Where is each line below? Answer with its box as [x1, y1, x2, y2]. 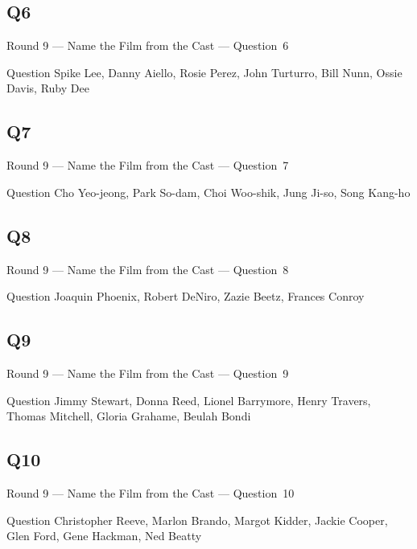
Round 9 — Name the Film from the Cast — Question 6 [6, 37, 289, 54]
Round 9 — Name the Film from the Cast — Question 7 [6, 157, 289, 174]
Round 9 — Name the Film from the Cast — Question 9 [6, 364, 289, 381]
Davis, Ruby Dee [6, 80, 89, 96]
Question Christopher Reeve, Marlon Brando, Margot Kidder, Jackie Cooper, [6, 511, 388, 528]
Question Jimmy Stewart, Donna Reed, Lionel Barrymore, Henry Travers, [6, 391, 371, 408]
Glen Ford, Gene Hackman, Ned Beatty [6, 527, 202, 544]
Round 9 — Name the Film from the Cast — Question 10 [6, 484, 295, 501]
